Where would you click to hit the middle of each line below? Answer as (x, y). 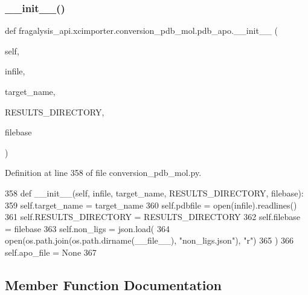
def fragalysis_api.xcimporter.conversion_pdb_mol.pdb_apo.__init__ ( (141, 31)
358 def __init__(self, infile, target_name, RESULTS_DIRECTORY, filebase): (154, 193)
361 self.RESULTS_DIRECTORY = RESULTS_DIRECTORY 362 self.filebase (153, 217)
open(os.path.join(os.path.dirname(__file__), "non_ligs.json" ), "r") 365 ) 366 (149, 240)
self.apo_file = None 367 (51, 252)
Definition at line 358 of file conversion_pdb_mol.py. (103, 173)
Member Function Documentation (114, 284)
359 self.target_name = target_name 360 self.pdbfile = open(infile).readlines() (151, 205)
